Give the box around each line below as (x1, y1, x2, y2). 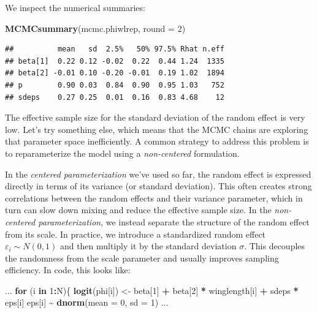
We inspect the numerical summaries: (5, 1, 145, 13)
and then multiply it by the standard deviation (59, 239, 237, 252)
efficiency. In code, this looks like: (5, 263, 131, 276)
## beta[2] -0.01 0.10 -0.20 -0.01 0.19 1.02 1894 (5, 69, 224, 78)
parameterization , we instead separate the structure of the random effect (38, 215, 310, 228)
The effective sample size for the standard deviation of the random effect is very (5, 111, 305, 124)
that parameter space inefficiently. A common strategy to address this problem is (5, 135, 309, 148)
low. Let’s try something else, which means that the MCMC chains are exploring (5, 123, 308, 135)
